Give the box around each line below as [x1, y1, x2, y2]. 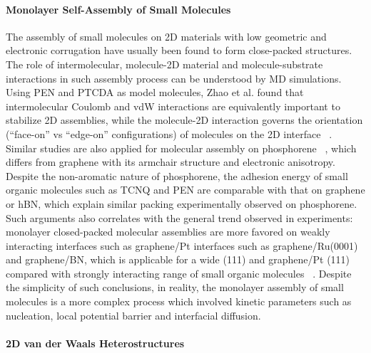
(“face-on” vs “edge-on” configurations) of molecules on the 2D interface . [6, 126, 332, 141]
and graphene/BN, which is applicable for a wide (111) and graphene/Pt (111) [6, 252, 350, 267]
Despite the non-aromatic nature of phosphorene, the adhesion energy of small [6, 168, 348, 183]
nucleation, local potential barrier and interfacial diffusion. [6, 307, 261, 322]
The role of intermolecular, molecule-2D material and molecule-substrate [6, 56, 323, 71]
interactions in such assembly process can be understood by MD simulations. [6, 70, 342, 85]
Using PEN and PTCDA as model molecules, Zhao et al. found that [6, 85, 304, 100]
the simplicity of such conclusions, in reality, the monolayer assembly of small [6, 280, 344, 295]
